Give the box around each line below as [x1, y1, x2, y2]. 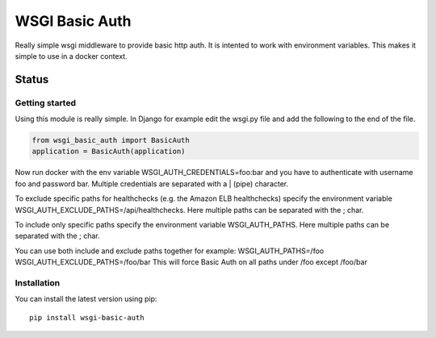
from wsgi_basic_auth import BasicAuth [31, 136, 190, 145]
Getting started [15, 97, 77, 108]
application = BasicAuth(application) [31, 147, 186, 156]
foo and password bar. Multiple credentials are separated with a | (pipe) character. [15, 178, 289, 189]
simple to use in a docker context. [15, 51, 128, 61]
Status [15, 73, 49, 86]
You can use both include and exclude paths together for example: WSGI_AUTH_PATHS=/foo [15, 246, 325, 256]
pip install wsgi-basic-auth [29, 313, 145, 322]
